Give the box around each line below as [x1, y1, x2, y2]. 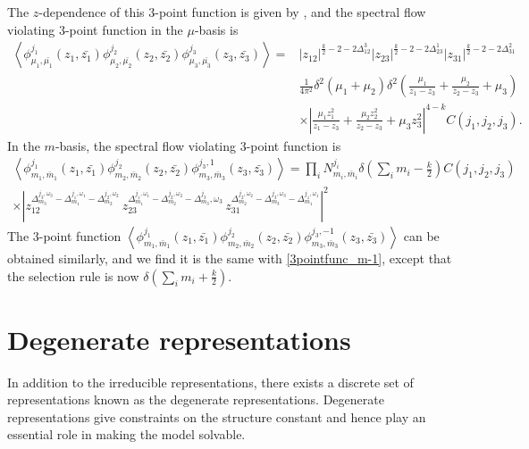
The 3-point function [7, 226, 122, 245]
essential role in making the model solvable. [7, 425, 246, 444]
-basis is [194, 20, 239, 38]
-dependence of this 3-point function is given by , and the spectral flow [38, 3, 426, 21]
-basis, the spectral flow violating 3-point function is [55, 136, 341, 154]
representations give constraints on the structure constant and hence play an [7, 407, 426, 426]
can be [403, 226, 440, 245]
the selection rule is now [7, 266, 139, 285]
